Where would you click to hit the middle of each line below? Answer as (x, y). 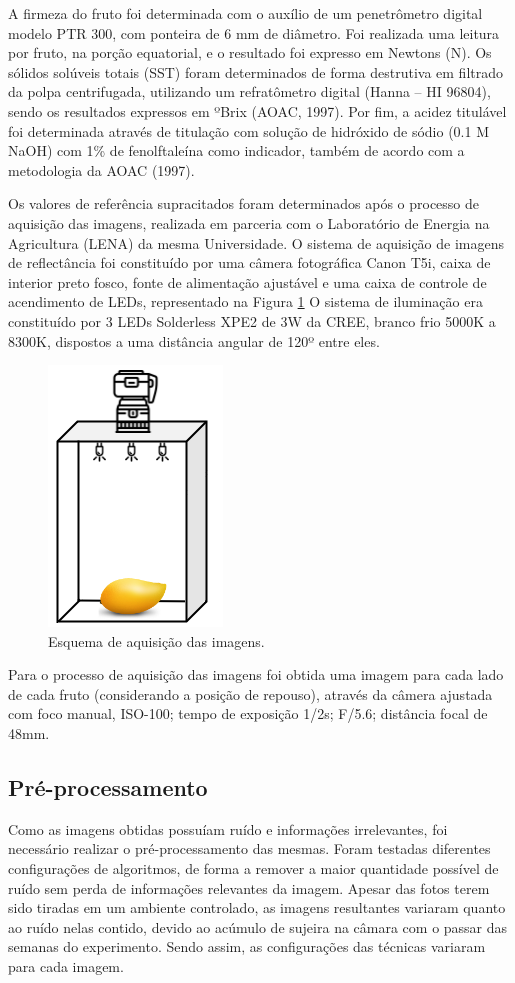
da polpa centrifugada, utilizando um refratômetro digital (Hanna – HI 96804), (249, 91)
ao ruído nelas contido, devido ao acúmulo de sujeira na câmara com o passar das (258, 926)
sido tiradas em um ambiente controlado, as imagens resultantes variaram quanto (257, 907)
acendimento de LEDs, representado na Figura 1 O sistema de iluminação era (245, 301)
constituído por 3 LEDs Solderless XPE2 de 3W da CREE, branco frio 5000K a (252, 320)
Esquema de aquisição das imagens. (156, 640)
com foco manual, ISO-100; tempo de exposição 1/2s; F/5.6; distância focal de (248, 713)
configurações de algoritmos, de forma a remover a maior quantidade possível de (253, 868)
